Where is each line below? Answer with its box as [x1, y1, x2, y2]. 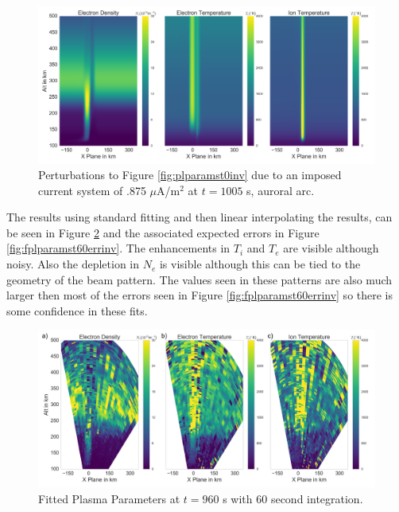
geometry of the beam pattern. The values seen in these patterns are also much [6, 271, 393, 287]
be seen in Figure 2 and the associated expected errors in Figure [6, 224, 320, 240]
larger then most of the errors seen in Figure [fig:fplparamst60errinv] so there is [6, 287, 393, 303]
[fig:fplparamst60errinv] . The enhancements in [6, 240, 230, 256]
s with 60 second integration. [223, 490, 363, 506]
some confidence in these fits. [6, 302, 148, 319]
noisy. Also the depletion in [6, 256, 140, 272]
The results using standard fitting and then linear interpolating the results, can [6, 209, 393, 225]
